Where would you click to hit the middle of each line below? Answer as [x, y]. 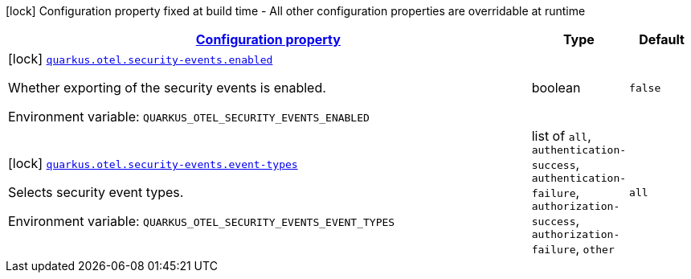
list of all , [561, 136]
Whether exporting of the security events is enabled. [167, 88]
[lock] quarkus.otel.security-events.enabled [141, 59]
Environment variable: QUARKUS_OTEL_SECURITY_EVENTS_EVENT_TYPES [202, 221]
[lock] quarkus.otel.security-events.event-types [153, 163]
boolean [556, 88]
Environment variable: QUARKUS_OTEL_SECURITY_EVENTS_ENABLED [189, 117]
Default [662, 39]
